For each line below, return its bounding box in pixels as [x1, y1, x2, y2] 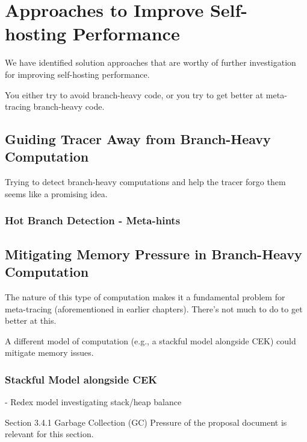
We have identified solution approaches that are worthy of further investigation [5, 56, 296, 69]
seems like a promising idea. [5, 187, 108, 200]
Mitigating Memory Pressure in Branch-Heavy [5, 244, 302, 263]
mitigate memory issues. [5, 346, 94, 359]
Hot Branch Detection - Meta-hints [5, 213, 181, 228]
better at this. [5, 314, 57, 327]
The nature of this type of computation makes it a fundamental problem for [5, 290, 285, 303]
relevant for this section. [5, 428, 94, 440]
